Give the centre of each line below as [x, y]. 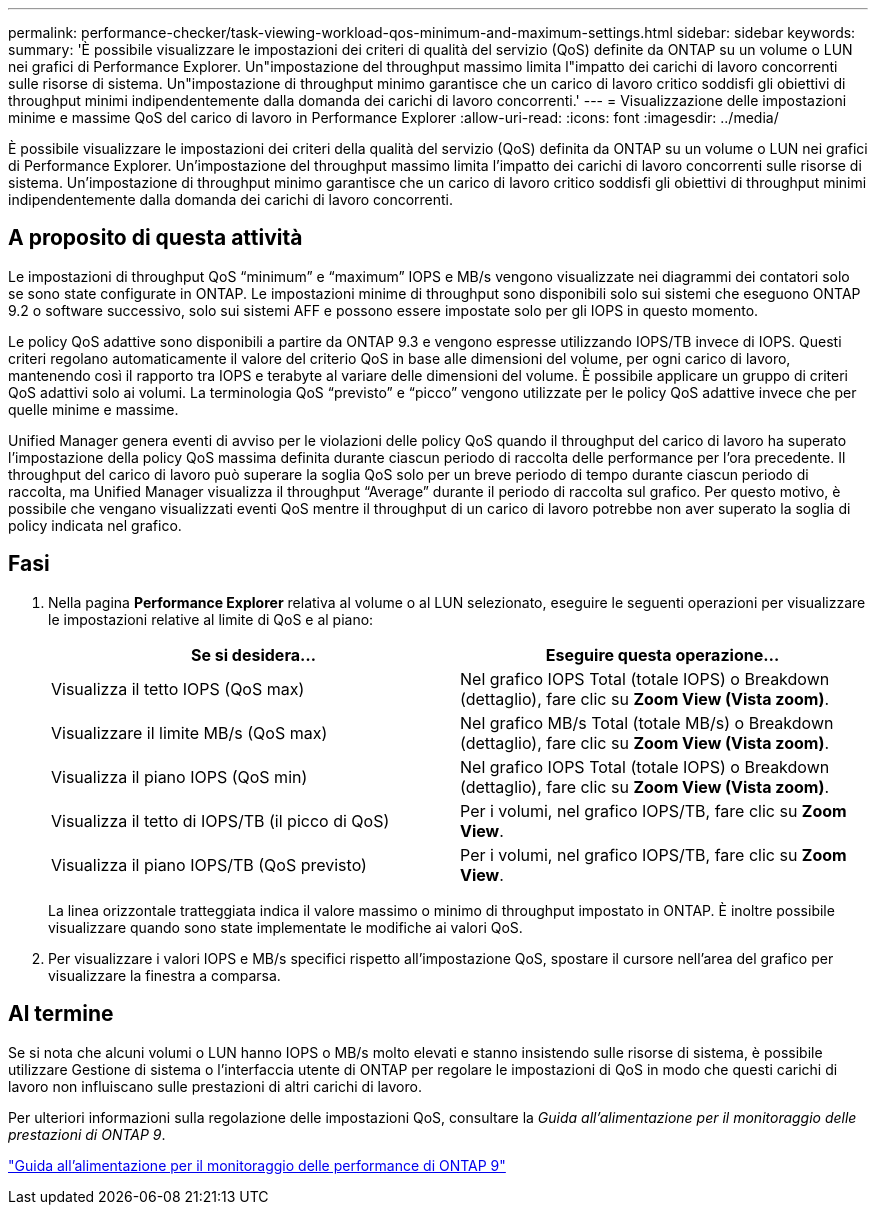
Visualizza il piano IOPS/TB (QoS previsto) [209, 864]
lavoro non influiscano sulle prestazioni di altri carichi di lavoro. [215, 1086]
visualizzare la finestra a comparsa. [164, 975]
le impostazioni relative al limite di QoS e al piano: [211, 619]
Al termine [61, 1014]
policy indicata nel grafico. [95, 525]
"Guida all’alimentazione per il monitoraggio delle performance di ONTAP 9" [257, 1165]
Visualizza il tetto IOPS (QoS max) [178, 688]
